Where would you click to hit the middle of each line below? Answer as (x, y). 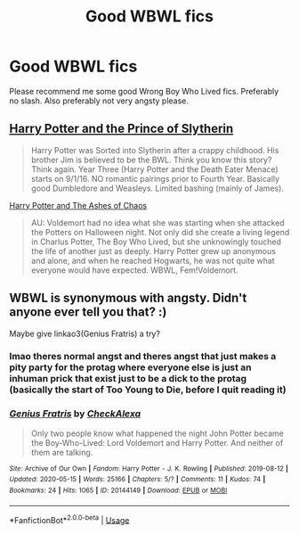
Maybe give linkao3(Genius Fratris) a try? (85, 333)
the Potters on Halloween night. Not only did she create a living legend (160, 232)
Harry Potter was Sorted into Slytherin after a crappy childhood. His (155, 150)
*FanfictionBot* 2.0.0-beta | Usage (69, 519)
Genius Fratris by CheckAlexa (75, 414)
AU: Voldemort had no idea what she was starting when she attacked (158, 222)
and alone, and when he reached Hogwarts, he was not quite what (153, 260)
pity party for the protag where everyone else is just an (130, 367)
